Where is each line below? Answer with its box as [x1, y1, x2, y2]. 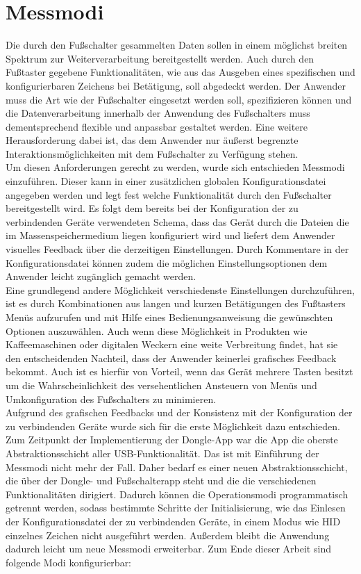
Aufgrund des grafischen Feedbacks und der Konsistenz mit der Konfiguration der [6, 405, 353, 420]
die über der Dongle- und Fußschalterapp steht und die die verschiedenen [6, 473, 317, 488]
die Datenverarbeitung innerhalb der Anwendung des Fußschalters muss [6, 106, 310, 120]
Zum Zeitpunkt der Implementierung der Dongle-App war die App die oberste [6, 432, 338, 447]
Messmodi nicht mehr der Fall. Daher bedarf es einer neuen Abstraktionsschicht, [6, 459, 348, 474]
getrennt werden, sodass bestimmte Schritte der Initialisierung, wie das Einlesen [6, 500, 346, 515]
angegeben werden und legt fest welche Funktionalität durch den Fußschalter [6, 187, 332, 202]
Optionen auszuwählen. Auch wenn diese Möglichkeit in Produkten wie [6, 323, 308, 338]
